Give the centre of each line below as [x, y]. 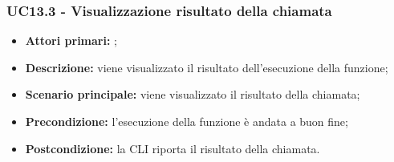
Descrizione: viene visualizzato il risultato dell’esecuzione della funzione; [207, 67]
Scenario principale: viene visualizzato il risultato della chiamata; [193, 94]
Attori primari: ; [71, 40]
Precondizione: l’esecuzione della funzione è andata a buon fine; [187, 121]
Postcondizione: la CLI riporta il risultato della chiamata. [173, 148]
